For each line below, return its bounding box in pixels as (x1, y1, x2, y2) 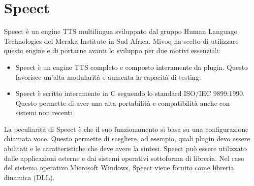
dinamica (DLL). (4, 172, 55, 182)
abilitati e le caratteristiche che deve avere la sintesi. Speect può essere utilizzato (4, 143, 247, 154)
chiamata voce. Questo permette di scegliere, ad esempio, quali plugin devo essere (4, 133, 250, 144)
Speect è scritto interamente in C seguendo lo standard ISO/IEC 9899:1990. (15, 88, 245, 98)
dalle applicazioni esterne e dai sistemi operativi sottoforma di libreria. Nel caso (4, 153, 245, 163)
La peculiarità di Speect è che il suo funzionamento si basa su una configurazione (4, 124, 249, 134)
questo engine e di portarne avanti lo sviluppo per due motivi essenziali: (4, 45, 221, 56)
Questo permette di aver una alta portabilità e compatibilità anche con (15, 97, 230, 108)
